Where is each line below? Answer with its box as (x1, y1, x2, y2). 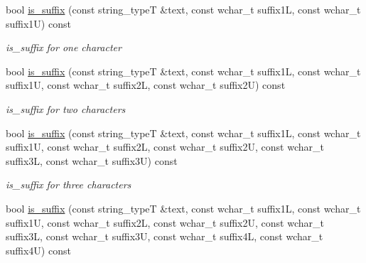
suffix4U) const (6, 242, 71, 257)
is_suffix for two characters (6, 101, 126, 116)
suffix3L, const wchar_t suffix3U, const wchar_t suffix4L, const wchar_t (6, 229, 323, 244)
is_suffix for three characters (6, 177, 131, 192)
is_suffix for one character (6, 40, 122, 55)
